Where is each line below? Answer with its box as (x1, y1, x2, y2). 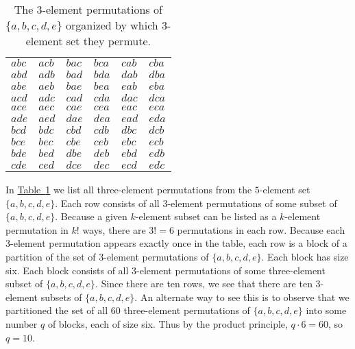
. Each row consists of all (55, 195, 160, 210)
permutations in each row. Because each (177, 222, 345, 237)
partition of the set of (5, 249, 96, 263)
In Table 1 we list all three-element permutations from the (5, 182, 252, 196)
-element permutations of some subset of (167, 195, 337, 210)
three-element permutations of (123, 303, 250, 317)
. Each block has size (261, 249, 349, 263)
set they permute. (66, 33, 151, 49)
